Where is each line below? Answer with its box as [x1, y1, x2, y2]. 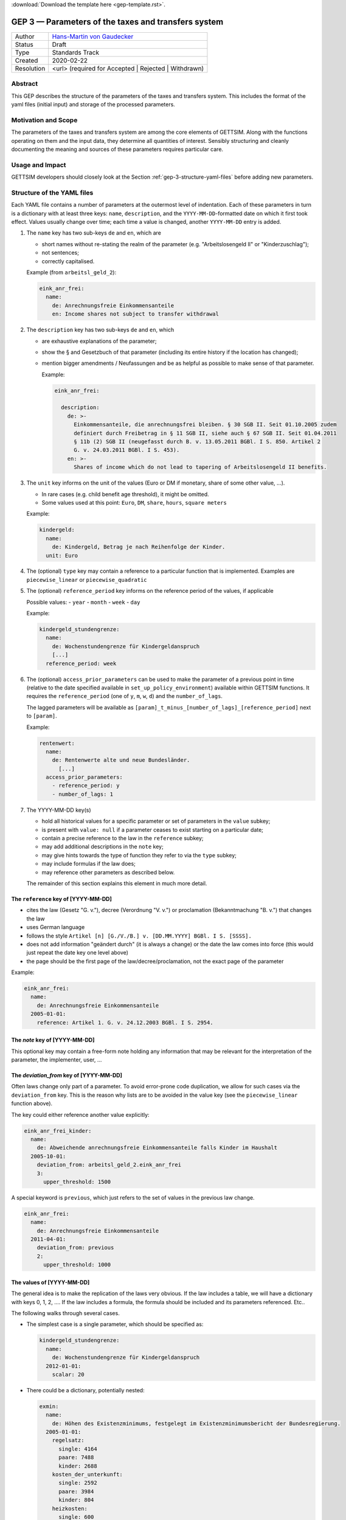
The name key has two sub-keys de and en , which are [26, 229, 161, 237]
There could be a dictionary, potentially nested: [26, 1386, 145, 1394]
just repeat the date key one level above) [26, 949, 129, 956]
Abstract [11, 80, 38, 88]
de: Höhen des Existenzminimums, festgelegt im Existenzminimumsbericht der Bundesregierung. [52, 1420, 341, 1427]
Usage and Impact [11, 161, 66, 169]
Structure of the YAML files [11, 188, 94, 197]
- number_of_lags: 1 [52, 790, 114, 798]
